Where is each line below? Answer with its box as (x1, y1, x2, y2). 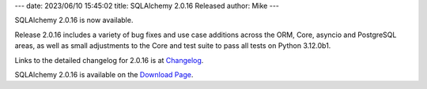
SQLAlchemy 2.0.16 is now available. (14, 16, 134, 25)
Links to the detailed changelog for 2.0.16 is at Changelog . (14, 55, 204, 65)
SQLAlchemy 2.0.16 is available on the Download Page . (14, 69, 194, 79)
